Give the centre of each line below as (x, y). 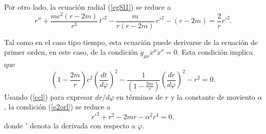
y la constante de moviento (213, 96)
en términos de (140, 96)
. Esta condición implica (215, 52)
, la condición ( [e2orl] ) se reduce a (57, 107)
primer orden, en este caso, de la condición (71, 52)
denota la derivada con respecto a (83, 126)
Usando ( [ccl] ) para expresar (48, 96)
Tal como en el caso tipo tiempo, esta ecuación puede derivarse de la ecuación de (131, 42)
